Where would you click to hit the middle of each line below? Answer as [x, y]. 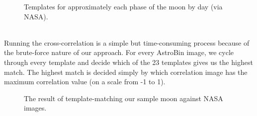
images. [35, 108]
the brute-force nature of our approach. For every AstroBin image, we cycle [119, 52]
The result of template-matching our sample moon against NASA [124, 98]
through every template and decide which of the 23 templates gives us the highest [128, 62]
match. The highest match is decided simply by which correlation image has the [126, 72]
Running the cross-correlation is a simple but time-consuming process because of [127, 42]
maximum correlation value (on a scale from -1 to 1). [85, 82]
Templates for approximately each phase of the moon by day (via [123, 6]
